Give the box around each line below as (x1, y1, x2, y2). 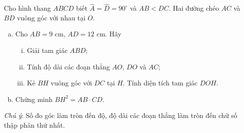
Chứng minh (15, 94, 53, 104)
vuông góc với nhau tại (17, 12, 86, 22)
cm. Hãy (96, 29, 122, 39)
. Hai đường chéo (169, 3, 219, 13)
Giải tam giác (27, 45, 68, 55)
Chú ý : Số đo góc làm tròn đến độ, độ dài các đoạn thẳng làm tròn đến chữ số (4, 110, 238, 120)
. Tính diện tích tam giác (122, 78, 198, 88)
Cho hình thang (4, 3, 51, 13)
